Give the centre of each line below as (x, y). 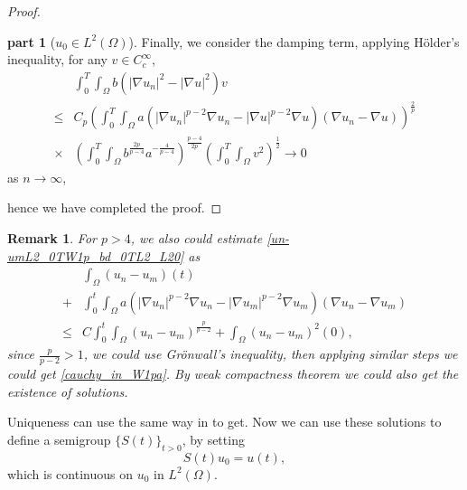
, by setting (213, 439)
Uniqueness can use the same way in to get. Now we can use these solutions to (224, 422)
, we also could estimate (196, 237)
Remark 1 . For (52, 237)
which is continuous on (70, 473)
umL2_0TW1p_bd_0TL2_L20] (96, 255)
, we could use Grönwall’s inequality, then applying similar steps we (271, 354)
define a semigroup (59, 439)
